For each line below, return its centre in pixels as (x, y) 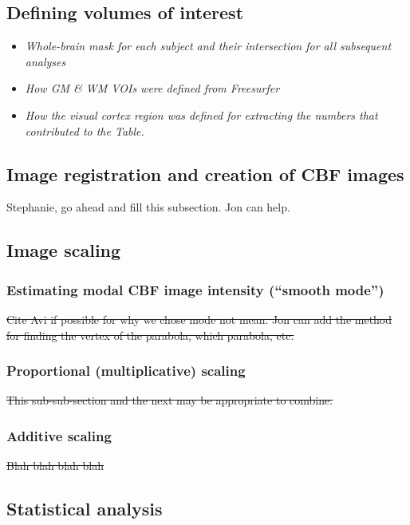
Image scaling (64, 250)
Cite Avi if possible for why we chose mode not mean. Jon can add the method (199, 319)
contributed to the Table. (85, 130)
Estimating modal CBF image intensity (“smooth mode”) (195, 289)
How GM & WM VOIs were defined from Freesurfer (152, 88)
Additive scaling (59, 435)
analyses (45, 61)
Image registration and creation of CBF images (205, 174)
